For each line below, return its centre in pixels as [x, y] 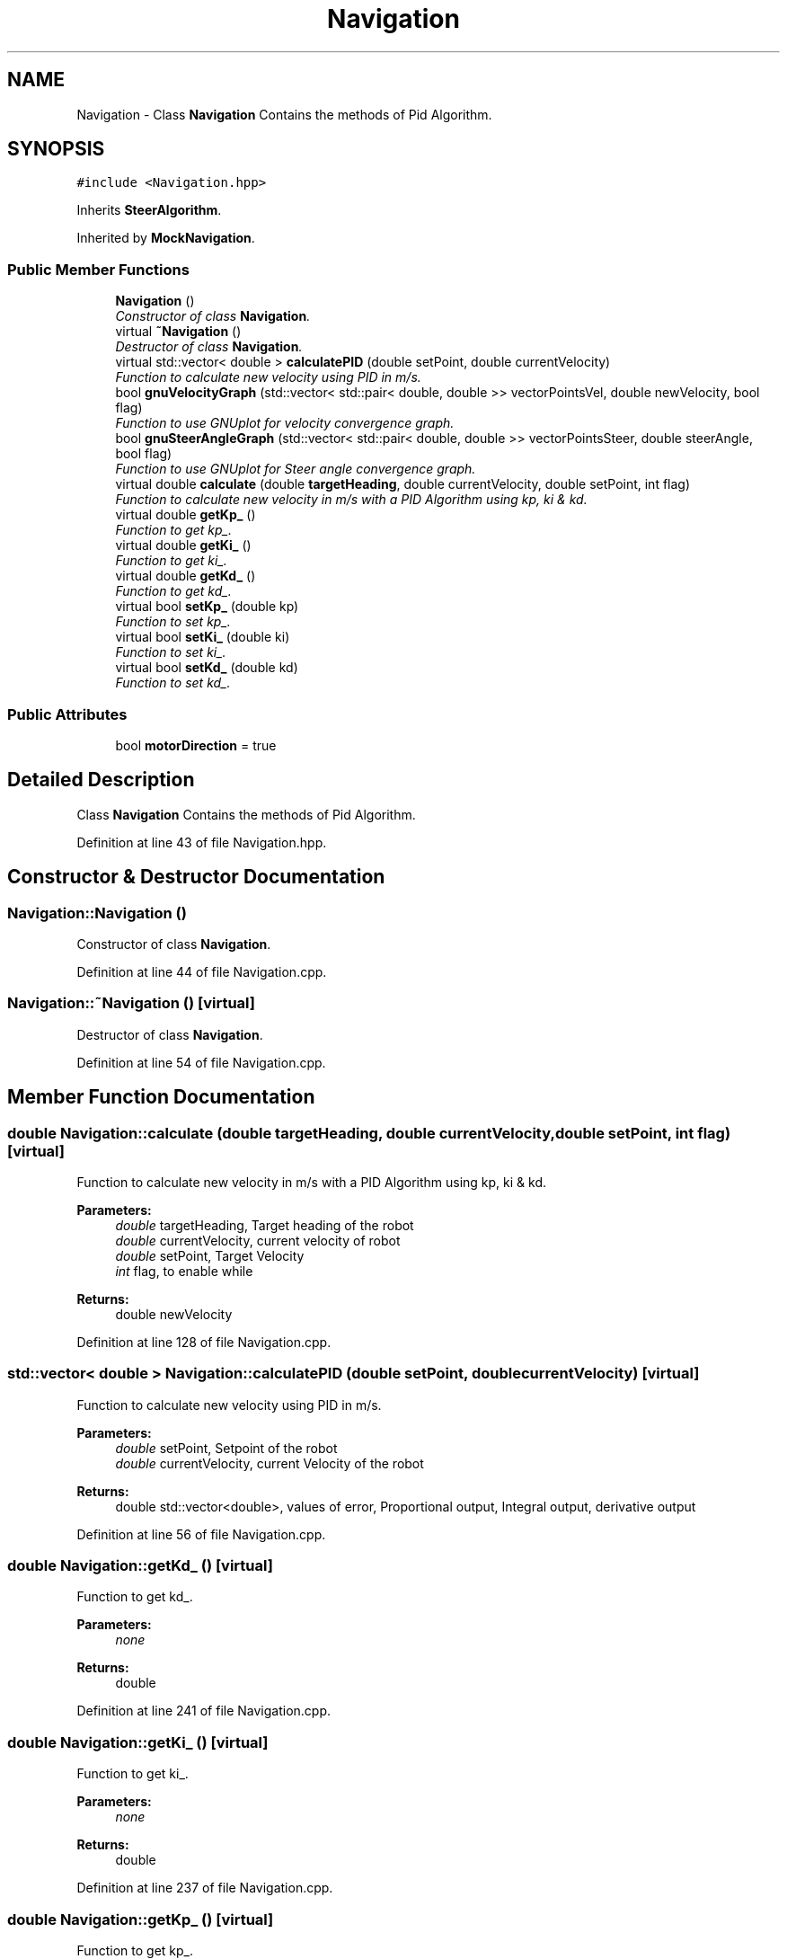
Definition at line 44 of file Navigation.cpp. [202, 972]
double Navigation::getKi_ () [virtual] [138, 1742]
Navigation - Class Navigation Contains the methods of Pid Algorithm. [284, 114]
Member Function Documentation [161, 1097]
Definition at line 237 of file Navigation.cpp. [205, 1888]
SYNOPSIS [56, 149]
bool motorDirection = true [196, 745]
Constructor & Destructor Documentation [196, 877]
